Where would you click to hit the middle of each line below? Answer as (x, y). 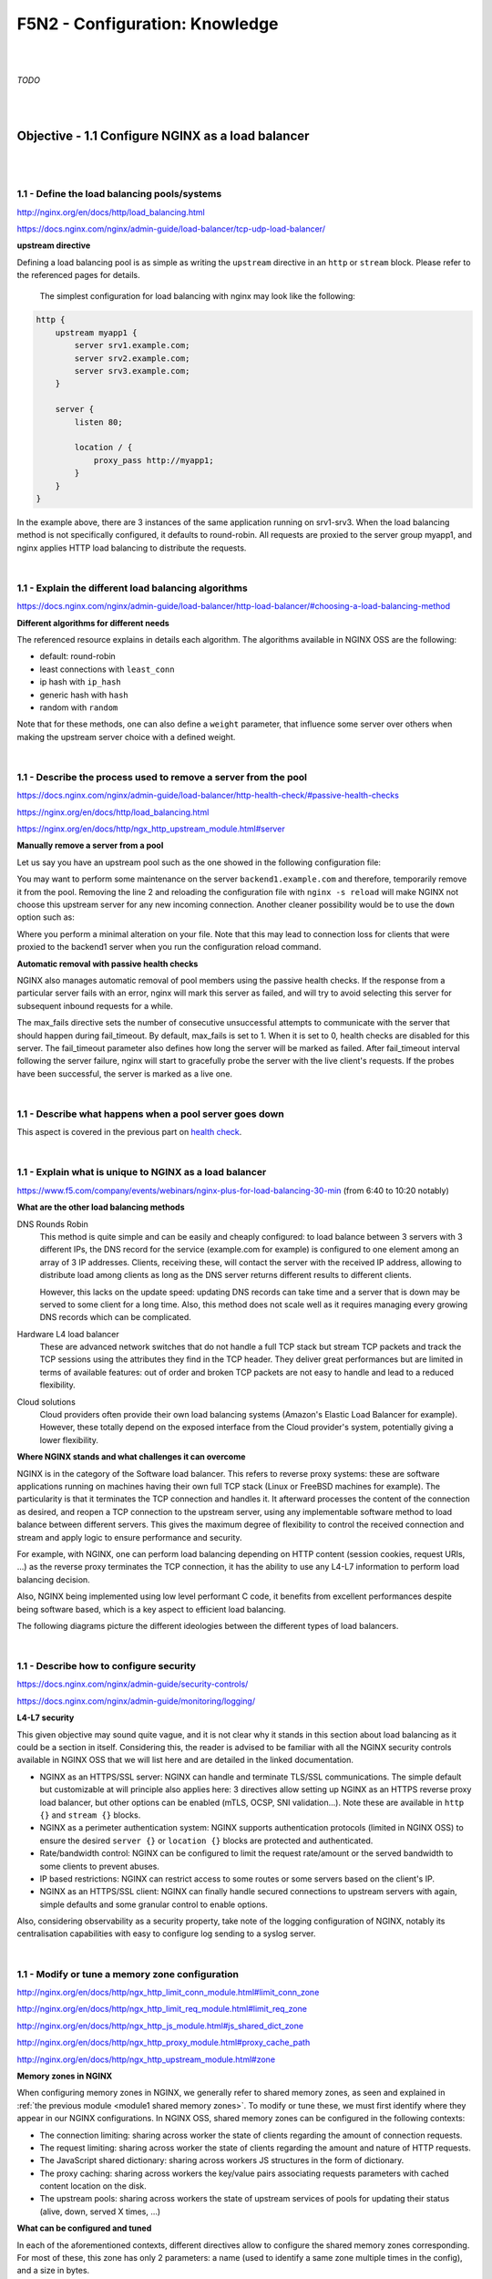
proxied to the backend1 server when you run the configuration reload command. (169, 947)
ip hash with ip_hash (81, 682)
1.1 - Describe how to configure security (106, 1666)
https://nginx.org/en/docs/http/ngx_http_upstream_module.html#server (151, 829)
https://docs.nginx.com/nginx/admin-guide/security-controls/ (133, 1684)
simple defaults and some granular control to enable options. (154, 1904)
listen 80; (98, 422)
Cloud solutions (46, 1402)
